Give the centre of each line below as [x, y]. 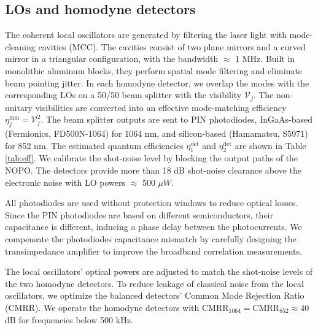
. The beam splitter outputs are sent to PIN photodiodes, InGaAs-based [176, 119]
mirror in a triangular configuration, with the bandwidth [112, 59]
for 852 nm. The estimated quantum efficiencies [94, 145]
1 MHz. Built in [265, 59]
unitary [19, 107]
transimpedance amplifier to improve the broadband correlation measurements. [153, 251]
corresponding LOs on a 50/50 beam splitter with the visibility [123, 95]
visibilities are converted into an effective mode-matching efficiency [161, 107]
